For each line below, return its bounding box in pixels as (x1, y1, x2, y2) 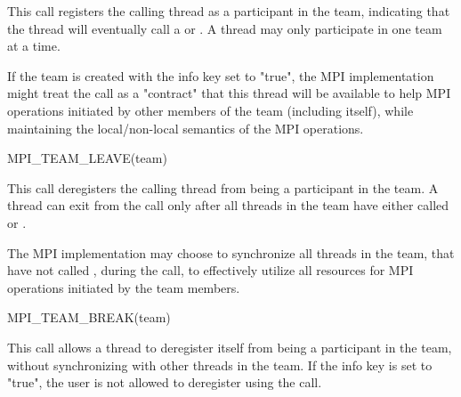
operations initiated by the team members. (7, 278, 240, 296)
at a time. (7, 36, 61, 55)
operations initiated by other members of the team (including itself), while (7, 101, 414, 119)
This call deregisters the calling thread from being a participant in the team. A (7, 178, 439, 197)
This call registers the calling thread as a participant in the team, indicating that (7, 2, 450, 20)
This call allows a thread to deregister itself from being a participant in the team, (7, 337, 452, 356)
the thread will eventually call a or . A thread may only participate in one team (7, 19, 442, 37)
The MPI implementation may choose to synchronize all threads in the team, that (7, 243, 455, 262)
